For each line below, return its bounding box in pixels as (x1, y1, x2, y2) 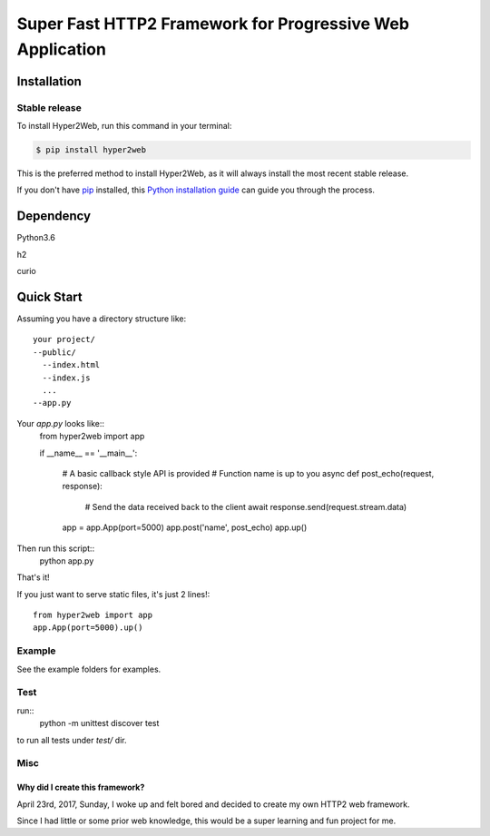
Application (16, 39, 106, 59)
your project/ (33, 334, 95, 345)
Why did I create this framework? (16, 782, 145, 793)
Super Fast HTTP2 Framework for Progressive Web (16, 14, 410, 34)
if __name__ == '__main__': (39, 448, 138, 458)
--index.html (42, 359, 101, 370)
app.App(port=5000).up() (33, 623, 143, 633)
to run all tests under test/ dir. (16, 734, 127, 745)
